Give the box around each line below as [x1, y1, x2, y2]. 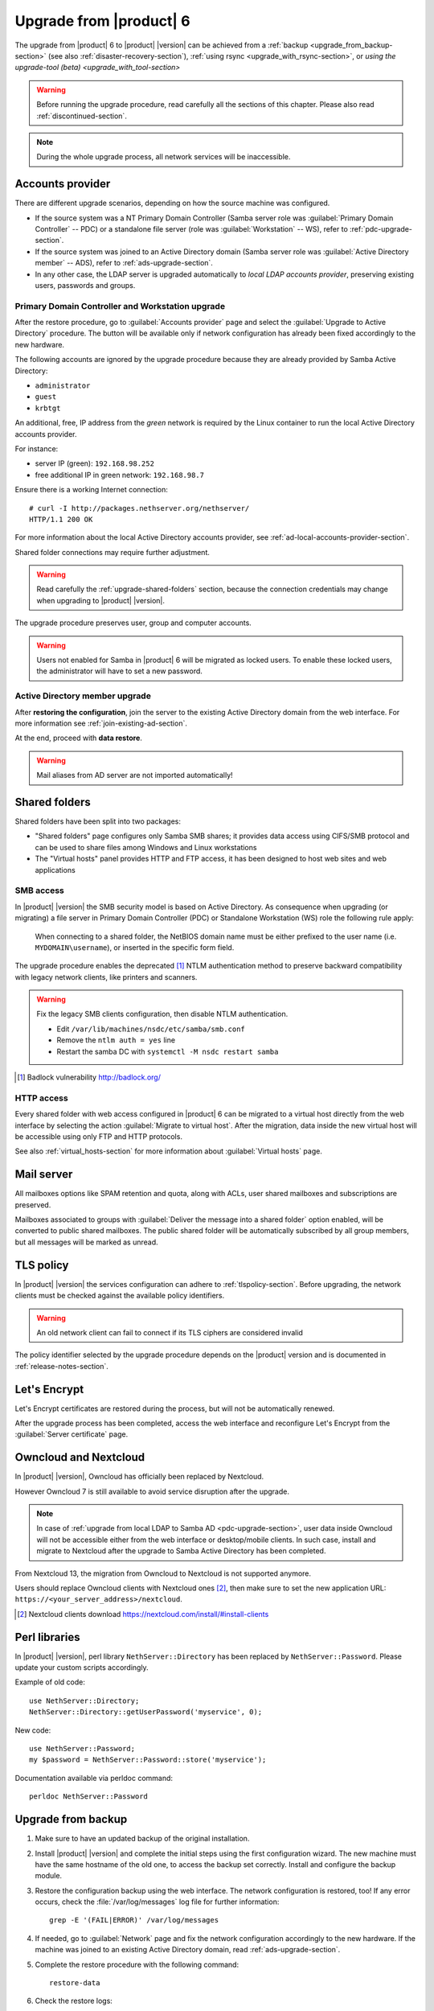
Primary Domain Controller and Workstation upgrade [14, 300, 225, 311]
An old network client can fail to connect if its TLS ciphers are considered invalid [36, 1327, 303, 1337]
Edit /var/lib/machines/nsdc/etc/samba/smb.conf [56, 1024, 245, 1034]
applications [35, 865, 76, 874]
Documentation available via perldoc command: [14, 1773, 173, 1783]
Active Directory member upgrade [14, 690, 152, 701]
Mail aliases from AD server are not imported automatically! [36, 771, 233, 780]
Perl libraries [14, 1630, 80, 1644]
